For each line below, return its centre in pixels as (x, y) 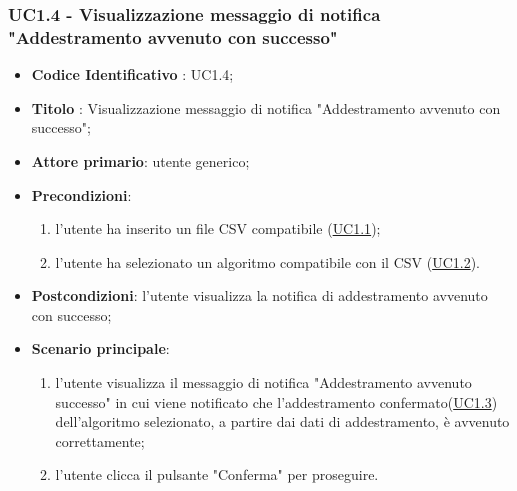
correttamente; (100, 440)
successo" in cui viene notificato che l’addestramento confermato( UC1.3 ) (276, 401)
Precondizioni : (81, 194)
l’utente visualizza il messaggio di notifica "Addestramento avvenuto (263, 382)
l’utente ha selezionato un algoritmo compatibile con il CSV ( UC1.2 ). (267, 261)
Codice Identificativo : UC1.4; (132, 74)
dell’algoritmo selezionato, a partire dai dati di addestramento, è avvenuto (282, 421)
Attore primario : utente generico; (140, 160)
